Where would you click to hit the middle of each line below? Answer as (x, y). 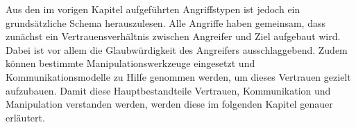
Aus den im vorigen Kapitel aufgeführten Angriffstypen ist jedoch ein (153, 9)
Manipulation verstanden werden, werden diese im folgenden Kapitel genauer (169, 104)
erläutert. (25, 117)
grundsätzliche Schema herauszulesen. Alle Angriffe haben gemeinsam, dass (166, 22)
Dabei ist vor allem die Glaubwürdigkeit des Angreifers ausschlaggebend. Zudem (177, 49)
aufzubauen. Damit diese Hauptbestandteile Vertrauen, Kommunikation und (168, 90)
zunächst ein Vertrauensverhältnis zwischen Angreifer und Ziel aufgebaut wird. (173, 36)
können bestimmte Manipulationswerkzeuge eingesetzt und (130, 63)
